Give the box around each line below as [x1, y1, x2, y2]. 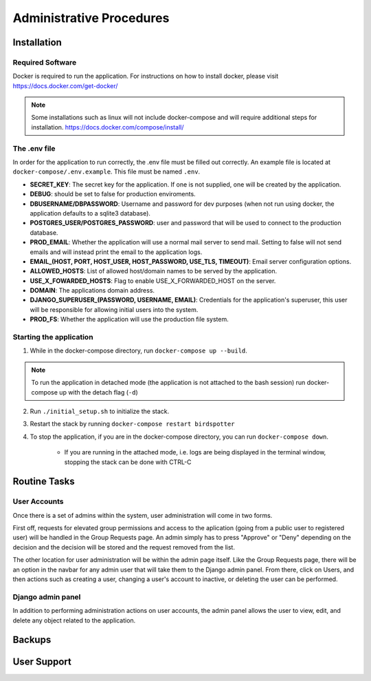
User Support [12, 656, 71, 668]
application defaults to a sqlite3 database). [30, 209, 151, 217]
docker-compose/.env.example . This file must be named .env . [12, 167, 201, 176]
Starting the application [12, 333, 93, 342]
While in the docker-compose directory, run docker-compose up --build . [30, 346, 247, 355]
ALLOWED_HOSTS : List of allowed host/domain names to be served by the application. [30, 267, 278, 275]
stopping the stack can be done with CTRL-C [64, 458, 192, 466]
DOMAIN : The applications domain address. [30, 286, 155, 295]
